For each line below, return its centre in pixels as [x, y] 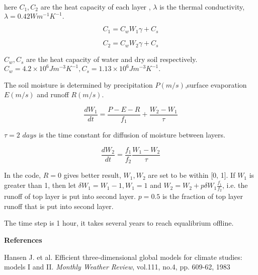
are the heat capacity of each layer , [96, 7]
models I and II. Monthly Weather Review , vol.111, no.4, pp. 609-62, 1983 [117, 267]
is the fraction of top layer [202, 196]
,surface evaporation [216, 84]
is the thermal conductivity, [202, 7]
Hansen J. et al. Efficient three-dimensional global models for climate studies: [123, 257]
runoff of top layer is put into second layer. [70, 196]
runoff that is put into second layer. [59, 206]
